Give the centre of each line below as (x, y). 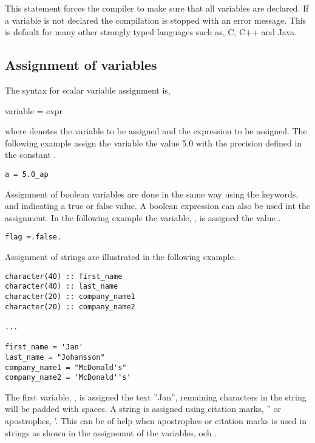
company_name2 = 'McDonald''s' (68, 378)
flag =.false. (33, 237)
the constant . (31, 155)
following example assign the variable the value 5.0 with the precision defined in (154, 143)
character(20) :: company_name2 (70, 307)
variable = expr (34, 110)
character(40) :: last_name (62, 287)
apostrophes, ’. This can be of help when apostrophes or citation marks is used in (156, 421)
